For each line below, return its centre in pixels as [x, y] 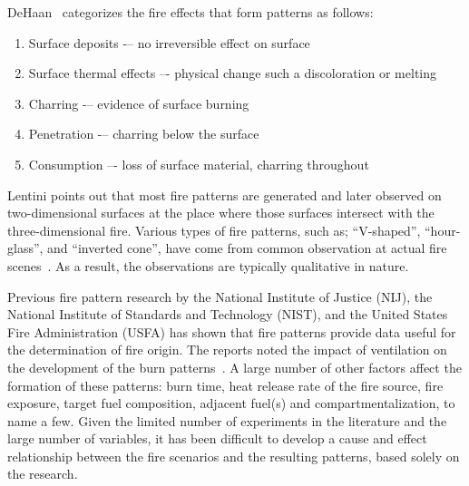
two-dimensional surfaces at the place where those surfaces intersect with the [221, 213]
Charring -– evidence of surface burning [139, 103]
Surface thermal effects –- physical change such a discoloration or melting [232, 73]
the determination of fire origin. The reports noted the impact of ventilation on [227, 350]
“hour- [443, 230]
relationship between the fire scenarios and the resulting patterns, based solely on [234, 456]
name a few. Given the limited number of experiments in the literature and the [227, 420]
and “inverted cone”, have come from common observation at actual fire [247, 248]
